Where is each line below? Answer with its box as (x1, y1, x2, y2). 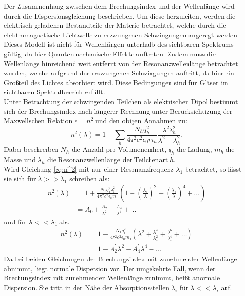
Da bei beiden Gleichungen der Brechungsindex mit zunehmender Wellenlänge (4, 254, 237, 264)
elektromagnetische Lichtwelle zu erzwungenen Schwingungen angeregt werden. (4, 29, 239, 39)
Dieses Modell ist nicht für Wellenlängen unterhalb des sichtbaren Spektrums (4, 39, 234, 49)
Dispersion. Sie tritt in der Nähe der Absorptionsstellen (4, 282, 170, 292)
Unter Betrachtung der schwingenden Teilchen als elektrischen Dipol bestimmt (4, 96, 238, 106)
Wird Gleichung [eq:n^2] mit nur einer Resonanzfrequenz (4, 164, 174, 174)
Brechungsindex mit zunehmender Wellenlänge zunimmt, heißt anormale (4, 273, 220, 283)
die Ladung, (177, 144, 212, 154)
